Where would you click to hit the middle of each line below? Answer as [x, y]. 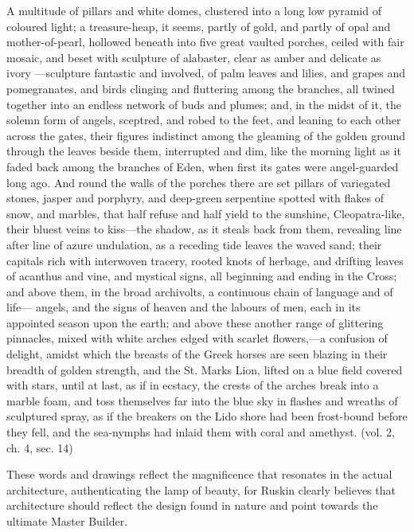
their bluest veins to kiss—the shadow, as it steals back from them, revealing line [204, 229]
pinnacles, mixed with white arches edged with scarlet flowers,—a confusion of [197, 338]
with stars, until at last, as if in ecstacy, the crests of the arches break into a [193, 385]
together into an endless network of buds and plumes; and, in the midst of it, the [204, 104]
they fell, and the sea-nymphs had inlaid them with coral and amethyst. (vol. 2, [201, 432]
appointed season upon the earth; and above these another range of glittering [195, 322]
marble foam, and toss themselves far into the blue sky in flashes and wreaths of [202, 400]
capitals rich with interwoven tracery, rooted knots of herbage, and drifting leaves [205, 260]
